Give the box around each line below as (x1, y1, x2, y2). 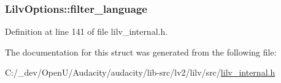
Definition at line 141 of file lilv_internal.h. (5, 25, 168, 38)
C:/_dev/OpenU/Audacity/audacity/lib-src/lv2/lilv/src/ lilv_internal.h (5, 66, 275, 79)
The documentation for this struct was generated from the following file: (5, 45, 277, 58)
